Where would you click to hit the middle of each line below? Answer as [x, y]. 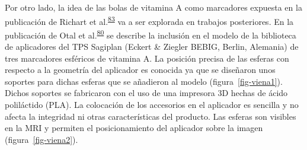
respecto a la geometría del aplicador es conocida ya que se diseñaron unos [140, 70]
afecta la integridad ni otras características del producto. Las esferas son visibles [151, 116]
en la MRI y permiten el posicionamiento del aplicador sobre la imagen [134, 128]
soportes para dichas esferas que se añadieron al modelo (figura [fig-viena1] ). [144, 81]
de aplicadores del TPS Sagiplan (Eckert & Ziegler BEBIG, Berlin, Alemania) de [152, 47]
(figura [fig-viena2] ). [41, 139]
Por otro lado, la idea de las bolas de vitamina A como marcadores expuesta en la [153, 7]
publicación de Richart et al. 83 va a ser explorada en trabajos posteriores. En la [149, 20]
